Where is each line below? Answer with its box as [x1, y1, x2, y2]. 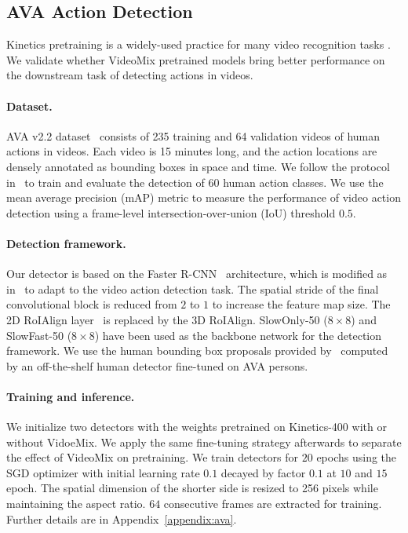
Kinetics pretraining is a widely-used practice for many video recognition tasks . [6, 36, 391, 53]
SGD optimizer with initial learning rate [6, 464, 200, 480]
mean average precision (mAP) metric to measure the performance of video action [6, 189, 401, 206]
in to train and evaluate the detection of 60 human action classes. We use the [6, 173, 384, 190]
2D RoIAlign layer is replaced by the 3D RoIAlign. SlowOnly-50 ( [6, 311, 328, 327]
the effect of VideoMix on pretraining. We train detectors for [6, 449, 299, 465]
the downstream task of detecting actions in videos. [6, 67, 253, 83]
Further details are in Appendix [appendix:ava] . [6, 510, 237, 527]
